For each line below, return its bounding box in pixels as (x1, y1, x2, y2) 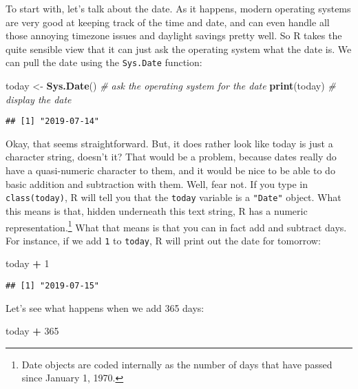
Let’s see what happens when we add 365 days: (6, 300, 204, 315)
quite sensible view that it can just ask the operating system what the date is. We (6, 41, 352, 56)
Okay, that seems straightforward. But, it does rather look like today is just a (6, 136, 333, 150)
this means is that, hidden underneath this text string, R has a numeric (6, 203, 308, 218)
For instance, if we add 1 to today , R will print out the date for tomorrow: (6, 233, 321, 247)
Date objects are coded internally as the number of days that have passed (21, 357, 333, 371)
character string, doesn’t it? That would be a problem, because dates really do (6, 149, 337, 164)
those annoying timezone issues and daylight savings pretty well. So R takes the (6, 28, 342, 43)
